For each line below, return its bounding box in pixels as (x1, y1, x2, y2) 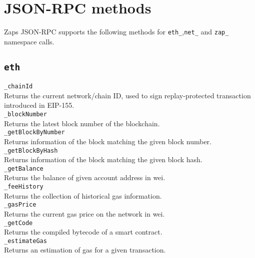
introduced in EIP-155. (4, 100, 74, 110)
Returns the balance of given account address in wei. (4, 172, 165, 183)
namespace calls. (4, 36, 54, 46)
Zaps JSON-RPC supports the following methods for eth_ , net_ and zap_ (4, 26, 229, 37)
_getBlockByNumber (4, 129, 65, 136)
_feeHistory (4, 183, 43, 190)
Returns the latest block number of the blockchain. (4, 118, 160, 128)
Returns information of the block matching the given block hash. (4, 154, 202, 165)
